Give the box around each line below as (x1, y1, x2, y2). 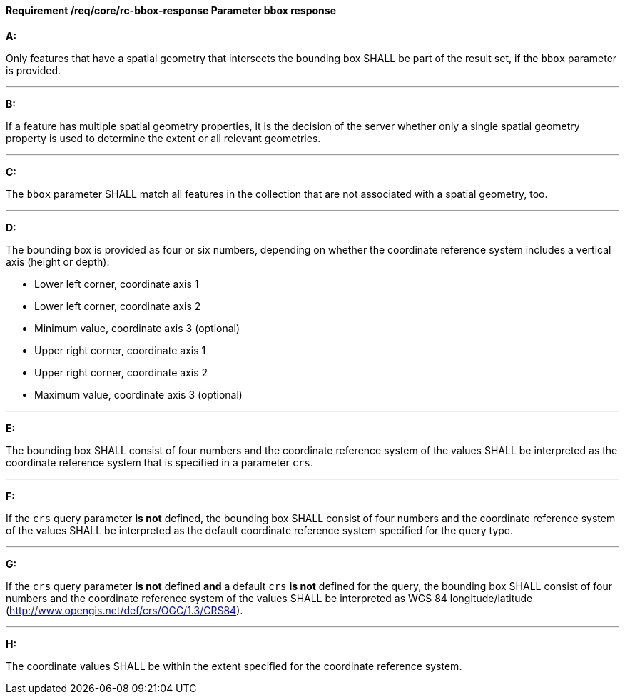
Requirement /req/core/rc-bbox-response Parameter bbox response (6, 4, 337, 16)
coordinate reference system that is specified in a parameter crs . (6, 456, 314, 469)
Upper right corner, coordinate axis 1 (34, 344, 206, 356)
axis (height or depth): (6, 255, 110, 268)
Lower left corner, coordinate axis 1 (34, 277, 199, 290)
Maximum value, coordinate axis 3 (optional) (34, 388, 243, 401)
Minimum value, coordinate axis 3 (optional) (34, 321, 240, 334)
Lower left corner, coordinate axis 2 (34, 299, 201, 312)
